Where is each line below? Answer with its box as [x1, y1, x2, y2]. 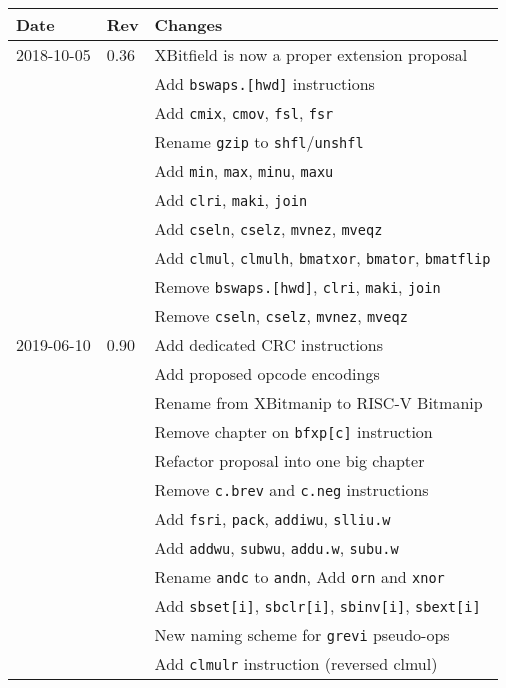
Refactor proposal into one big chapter [154, 449, 425, 472]
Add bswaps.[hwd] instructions [154, 72, 375, 95]
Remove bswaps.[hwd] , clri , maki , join [154, 275, 441, 298]
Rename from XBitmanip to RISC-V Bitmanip [154, 391, 483, 414]
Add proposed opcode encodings [154, 362, 380, 385]
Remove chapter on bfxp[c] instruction [154, 420, 433, 443]
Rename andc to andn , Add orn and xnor [154, 565, 445, 588]
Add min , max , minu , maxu [154, 159, 334, 182]
